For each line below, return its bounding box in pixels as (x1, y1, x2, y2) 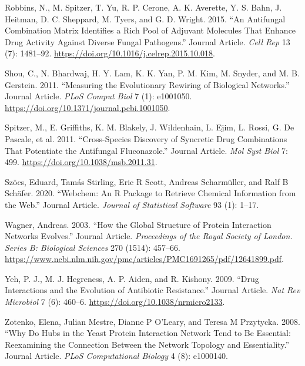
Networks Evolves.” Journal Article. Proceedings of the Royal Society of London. (5, 230, 293, 242)
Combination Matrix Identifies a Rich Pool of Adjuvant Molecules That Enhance (5, 24, 296, 36)
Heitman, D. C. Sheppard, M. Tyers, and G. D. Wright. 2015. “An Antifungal (5, 12, 286, 25)
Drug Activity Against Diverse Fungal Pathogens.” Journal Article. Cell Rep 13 (5, 35, 290, 48)
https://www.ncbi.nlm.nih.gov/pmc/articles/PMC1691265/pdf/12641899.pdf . (5, 253, 284, 265)
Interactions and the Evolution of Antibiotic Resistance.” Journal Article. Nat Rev (5, 284, 300, 296)
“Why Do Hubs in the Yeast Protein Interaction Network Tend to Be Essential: (5, 327, 291, 339)
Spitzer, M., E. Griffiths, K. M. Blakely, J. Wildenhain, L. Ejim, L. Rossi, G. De (5, 121, 294, 133)
